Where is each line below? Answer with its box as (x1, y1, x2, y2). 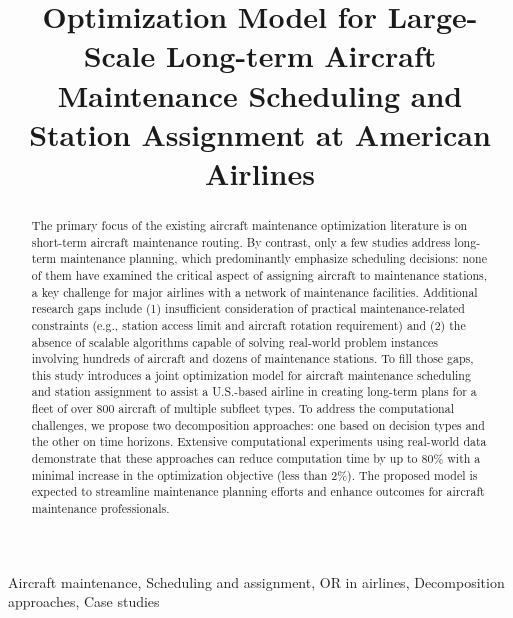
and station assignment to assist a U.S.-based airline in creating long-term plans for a (31, 383, 477, 400)
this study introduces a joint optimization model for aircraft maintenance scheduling (31, 366, 471, 383)
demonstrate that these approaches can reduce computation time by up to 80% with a (31, 450, 481, 467)
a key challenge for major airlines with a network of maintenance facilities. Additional (31, 283, 478, 300)
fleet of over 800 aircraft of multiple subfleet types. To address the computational (31, 400, 454, 417)
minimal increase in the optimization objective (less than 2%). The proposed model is (31, 466, 478, 483)
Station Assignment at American (29, 113, 491, 154)
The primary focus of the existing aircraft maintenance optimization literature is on (31, 216, 468, 233)
